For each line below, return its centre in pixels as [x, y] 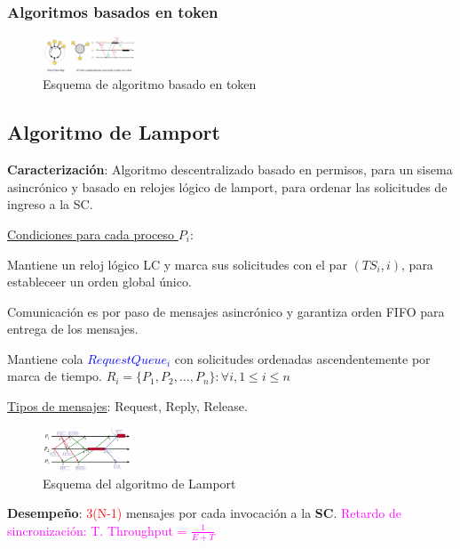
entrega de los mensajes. [73, 329]
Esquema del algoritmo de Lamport [139, 483]
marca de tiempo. [55, 376]
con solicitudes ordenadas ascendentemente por [302, 358]
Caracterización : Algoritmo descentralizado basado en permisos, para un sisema [230, 170]
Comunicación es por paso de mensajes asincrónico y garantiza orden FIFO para [226, 311]
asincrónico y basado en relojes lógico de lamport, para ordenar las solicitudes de [227, 186]
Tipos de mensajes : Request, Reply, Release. [127, 406]
